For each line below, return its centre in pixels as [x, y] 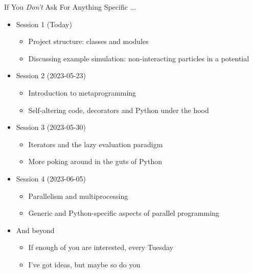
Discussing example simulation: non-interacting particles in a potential [139, 58]
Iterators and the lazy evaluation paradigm [96, 144]
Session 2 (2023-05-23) [51, 75]
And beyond [35, 230]
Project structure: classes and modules [88, 41]
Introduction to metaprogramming [82, 92]
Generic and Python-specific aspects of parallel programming [124, 213]
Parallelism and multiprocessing [78, 196]
